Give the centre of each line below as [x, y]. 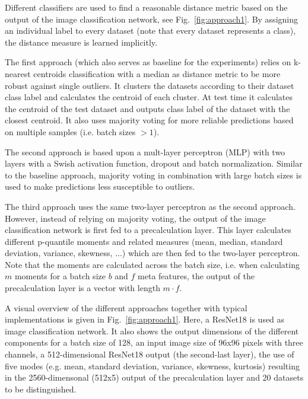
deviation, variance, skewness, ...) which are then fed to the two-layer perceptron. [153, 253]
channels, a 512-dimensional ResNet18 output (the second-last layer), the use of [150, 354]
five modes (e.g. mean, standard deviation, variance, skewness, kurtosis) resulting [152, 366]
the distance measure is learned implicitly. [81, 42]
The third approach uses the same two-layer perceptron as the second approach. [150, 206]
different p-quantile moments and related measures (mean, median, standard [144, 241]
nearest [18, 73]
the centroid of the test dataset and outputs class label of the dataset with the [147, 108]
